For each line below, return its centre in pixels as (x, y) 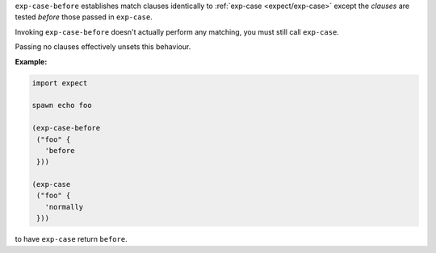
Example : (31, 61)
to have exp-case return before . (71, 239)
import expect (60, 83)
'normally (64, 207)
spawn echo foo (62, 106)
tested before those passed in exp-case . (84, 17)
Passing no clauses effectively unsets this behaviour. (103, 47)
